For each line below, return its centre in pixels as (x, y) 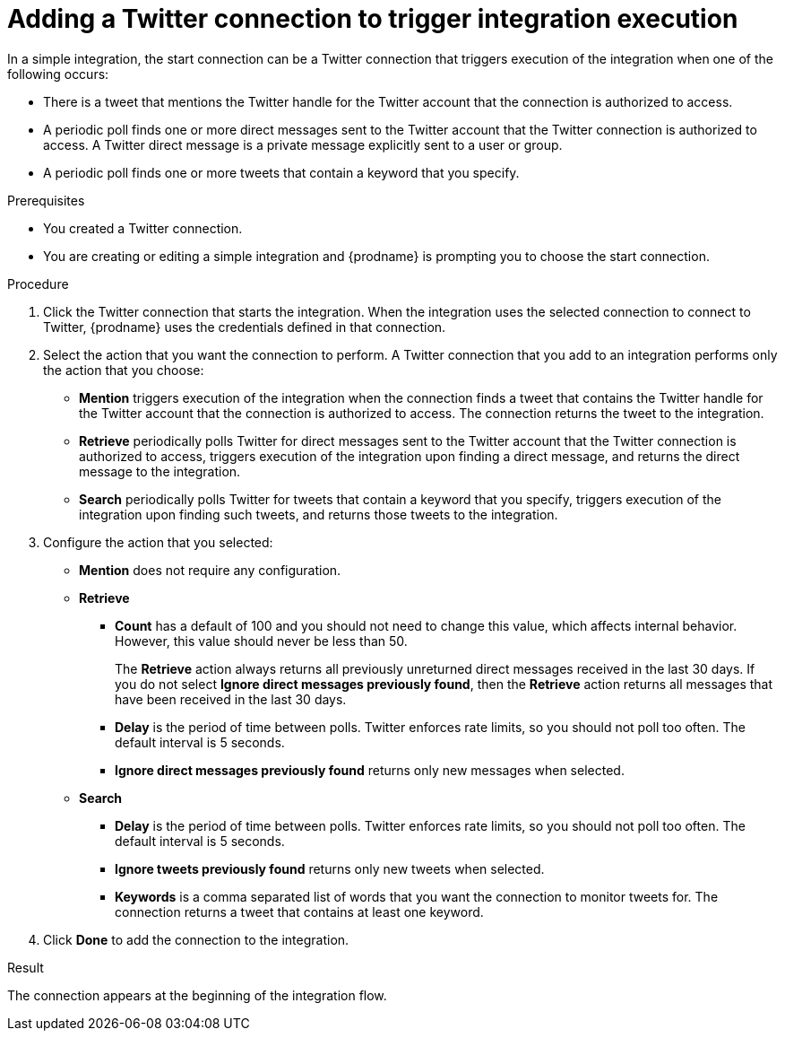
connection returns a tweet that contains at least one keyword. (299, 912)
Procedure (38, 283)
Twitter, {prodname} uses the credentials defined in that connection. (245, 327)
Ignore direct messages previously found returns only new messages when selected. (370, 770)
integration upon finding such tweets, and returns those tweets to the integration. (319, 514)
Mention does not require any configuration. (210, 570)
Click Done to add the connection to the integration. (196, 939)
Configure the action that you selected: (158, 542)
